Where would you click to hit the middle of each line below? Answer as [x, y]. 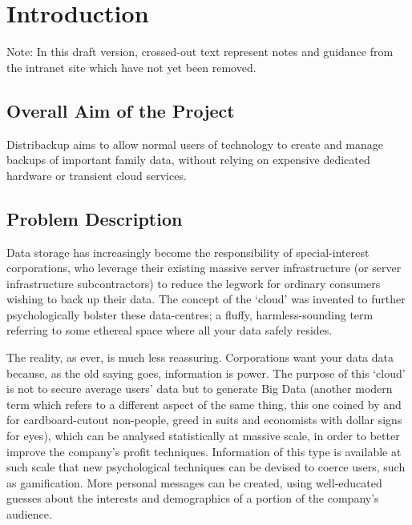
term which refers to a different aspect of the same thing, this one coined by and [204, 404]
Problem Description [95, 218]
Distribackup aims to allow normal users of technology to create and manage [195, 144]
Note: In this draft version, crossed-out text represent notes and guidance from [200, 52]
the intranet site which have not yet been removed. [131, 67]
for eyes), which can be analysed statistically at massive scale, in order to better [203, 436]
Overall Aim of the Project [121, 110]
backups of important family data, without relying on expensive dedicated [188, 160]
